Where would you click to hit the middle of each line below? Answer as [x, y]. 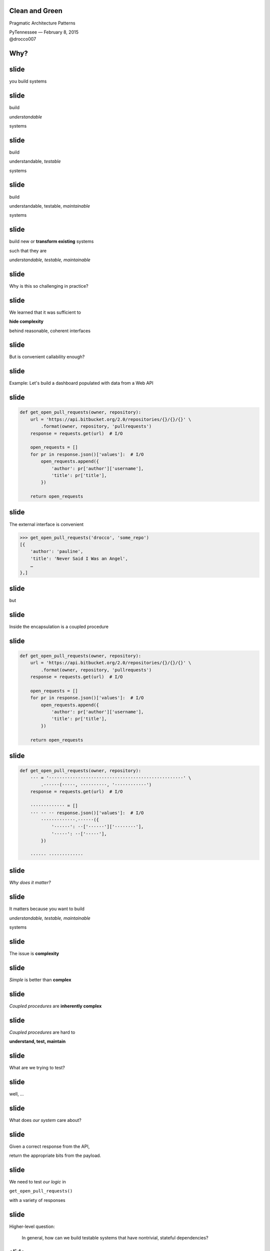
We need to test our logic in [37, 1182]
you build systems [28, 81]
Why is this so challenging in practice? [49, 286]
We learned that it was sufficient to [45, 312]
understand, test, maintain [37, 1041]
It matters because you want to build [47, 909]
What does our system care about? [45, 1120]
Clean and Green [36, 11]
